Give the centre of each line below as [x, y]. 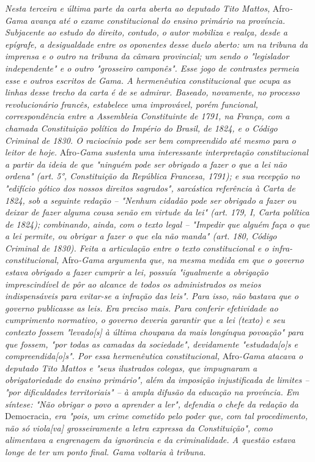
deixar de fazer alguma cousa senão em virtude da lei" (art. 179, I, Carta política [157, 212]
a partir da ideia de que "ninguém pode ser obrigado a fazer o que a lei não [146, 164]
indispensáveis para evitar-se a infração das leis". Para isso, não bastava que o [152, 296]
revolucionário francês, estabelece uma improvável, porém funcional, [132, 104]
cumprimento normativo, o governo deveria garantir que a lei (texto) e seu [145, 320]
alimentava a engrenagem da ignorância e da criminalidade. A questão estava [150, 440]
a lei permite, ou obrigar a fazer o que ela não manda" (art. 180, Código [141, 236]
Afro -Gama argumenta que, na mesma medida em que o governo [183, 260]
